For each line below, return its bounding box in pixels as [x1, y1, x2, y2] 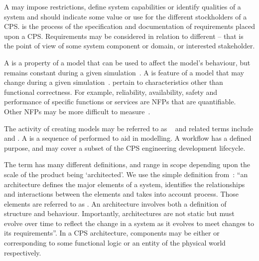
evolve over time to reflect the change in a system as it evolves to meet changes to [4, 218, 254, 228]
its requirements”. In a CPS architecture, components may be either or [4, 228, 220, 238]
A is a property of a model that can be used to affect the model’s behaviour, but [4, 57, 251, 67]
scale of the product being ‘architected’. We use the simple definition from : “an [4, 169, 248, 179]
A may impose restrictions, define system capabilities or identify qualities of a [4, 1, 241, 11]
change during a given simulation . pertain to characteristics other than [4, 77, 223, 87]
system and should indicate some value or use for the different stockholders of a [4, 11, 247, 21]
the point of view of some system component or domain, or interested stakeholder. [4, 40, 255, 51]
